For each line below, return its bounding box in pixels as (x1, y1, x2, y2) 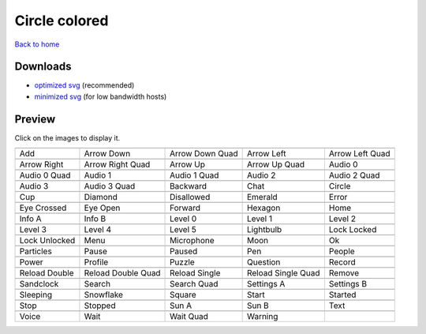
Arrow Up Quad (246, 159, 305, 170)
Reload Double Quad (84, 268, 161, 279)
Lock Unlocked (19, 235, 76, 246)
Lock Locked (328, 224, 377, 235)
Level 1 (246, 213, 272, 224)
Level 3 (19, 224, 47, 235)
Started (328, 289, 357, 300)
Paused (170, 246, 198, 257)
